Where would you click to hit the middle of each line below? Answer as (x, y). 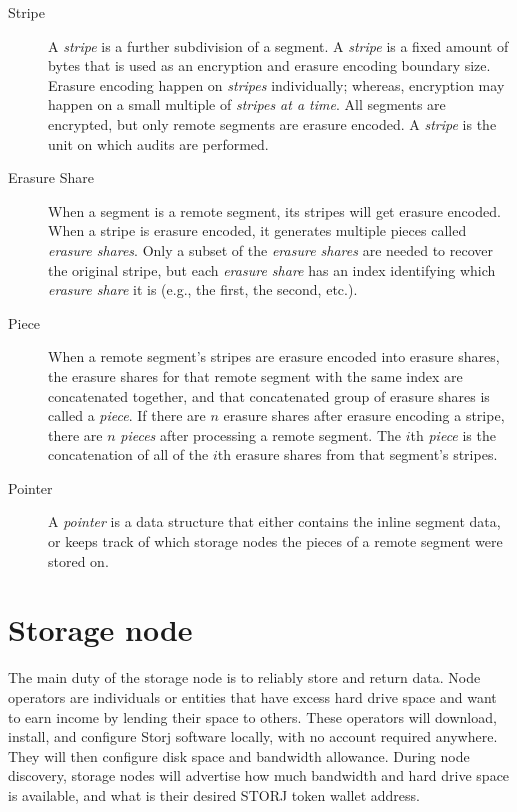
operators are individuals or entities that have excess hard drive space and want (252, 696)
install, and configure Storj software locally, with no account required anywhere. (253, 736)
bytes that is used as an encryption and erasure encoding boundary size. (269, 65)
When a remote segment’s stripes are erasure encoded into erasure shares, (274, 356)
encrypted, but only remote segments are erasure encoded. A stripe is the (272, 123)
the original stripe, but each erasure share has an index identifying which (272, 269)
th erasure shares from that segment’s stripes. (357, 454)
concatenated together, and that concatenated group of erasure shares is (269, 395)
